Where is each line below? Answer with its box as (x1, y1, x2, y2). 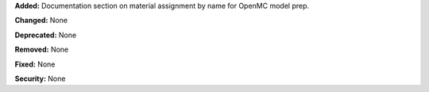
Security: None (14, 74, 66, 83)
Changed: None (14, 16, 68, 25)
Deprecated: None (14, 30, 77, 40)
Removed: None (14, 44, 69, 55)
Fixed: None (14, 59, 56, 69)
